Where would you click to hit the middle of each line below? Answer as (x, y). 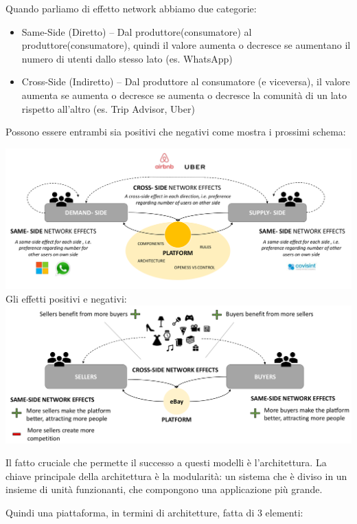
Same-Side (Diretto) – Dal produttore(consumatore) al (137, 31)
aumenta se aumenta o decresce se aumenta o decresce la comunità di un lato (184, 95)
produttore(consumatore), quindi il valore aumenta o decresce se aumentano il (186, 45)
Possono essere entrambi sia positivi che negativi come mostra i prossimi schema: (176, 132)
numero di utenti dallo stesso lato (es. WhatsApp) (127, 58)
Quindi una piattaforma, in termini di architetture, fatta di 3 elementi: (154, 512)
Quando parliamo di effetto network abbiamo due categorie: (131, 8)
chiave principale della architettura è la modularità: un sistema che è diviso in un (176, 476)
